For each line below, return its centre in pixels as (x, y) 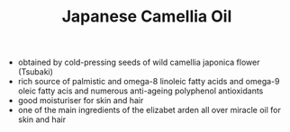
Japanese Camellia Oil (147, 17)
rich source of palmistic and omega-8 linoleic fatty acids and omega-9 (149, 82)
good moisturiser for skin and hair (81, 101)
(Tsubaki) (36, 72)
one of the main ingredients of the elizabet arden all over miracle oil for (149, 110)
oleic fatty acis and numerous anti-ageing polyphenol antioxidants (140, 91)
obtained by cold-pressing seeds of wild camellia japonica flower (139, 62)
